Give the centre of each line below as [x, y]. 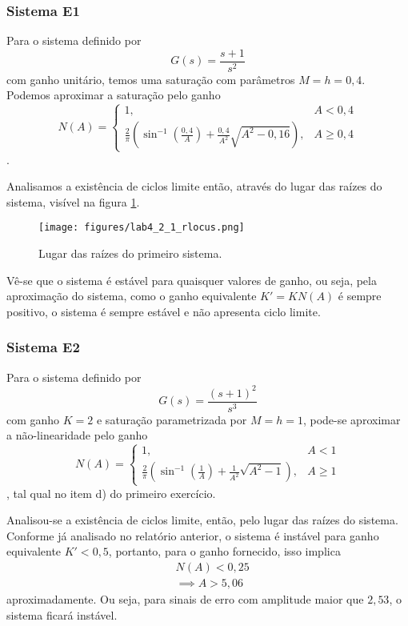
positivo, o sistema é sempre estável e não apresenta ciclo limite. [164, 311]
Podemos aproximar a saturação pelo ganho [114, 95]
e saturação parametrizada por [172, 419]
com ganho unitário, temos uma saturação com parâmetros [151, 79]
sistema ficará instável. [62, 614]
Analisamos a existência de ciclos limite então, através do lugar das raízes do [194, 186]
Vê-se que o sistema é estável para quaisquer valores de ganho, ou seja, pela [192, 280]
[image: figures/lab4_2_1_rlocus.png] [142, 228]
